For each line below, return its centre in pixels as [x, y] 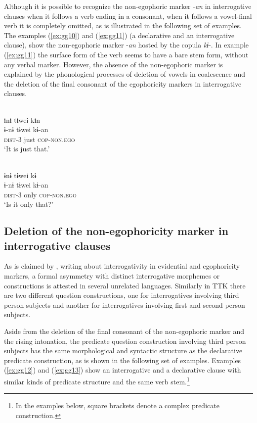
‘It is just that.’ [27, 149]
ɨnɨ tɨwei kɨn [22, 119]
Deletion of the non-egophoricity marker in [116, 231]
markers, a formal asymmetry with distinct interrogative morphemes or [112, 276]
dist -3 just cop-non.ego [40, 139]
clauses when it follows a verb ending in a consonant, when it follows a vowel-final [128, 16]
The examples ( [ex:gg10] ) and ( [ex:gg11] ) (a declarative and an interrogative [119, 35]
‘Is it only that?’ [29, 204]
